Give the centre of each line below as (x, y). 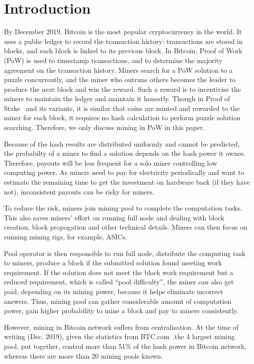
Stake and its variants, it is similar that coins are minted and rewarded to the (122, 108)
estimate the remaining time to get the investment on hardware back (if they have (127, 182)
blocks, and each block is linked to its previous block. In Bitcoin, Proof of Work (123, 51)
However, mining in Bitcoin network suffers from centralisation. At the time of (121, 327)
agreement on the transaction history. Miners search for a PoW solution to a (118, 70)
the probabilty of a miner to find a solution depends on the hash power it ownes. (125, 153)
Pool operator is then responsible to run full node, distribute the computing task (125, 253)
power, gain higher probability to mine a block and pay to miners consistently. (121, 310)
